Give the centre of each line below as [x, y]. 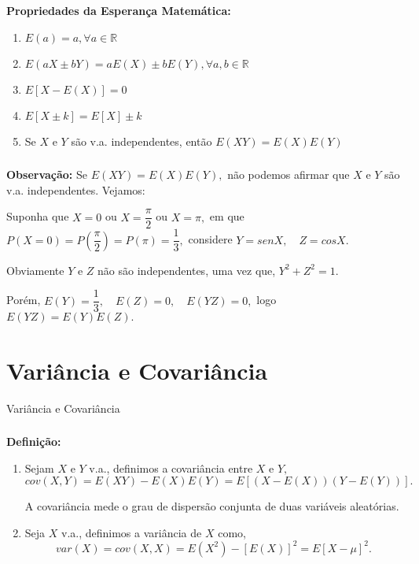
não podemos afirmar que [289, 174]
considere [210, 239]
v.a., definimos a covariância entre [171, 468]
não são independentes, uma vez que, [187, 270]
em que [227, 216]
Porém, [24, 300]
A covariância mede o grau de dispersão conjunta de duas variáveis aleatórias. [212, 506]
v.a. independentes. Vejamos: [76, 189]
